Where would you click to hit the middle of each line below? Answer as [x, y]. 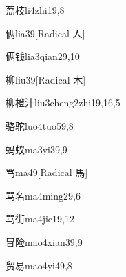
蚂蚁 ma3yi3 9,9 [36, 149]
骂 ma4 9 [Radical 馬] [47, 172]
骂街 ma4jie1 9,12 [40, 219]
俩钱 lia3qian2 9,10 [43, 56]
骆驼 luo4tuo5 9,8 [40, 125]
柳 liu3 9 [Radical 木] [46, 79]
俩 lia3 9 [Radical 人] [45, 33]
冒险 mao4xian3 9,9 [44, 241]
